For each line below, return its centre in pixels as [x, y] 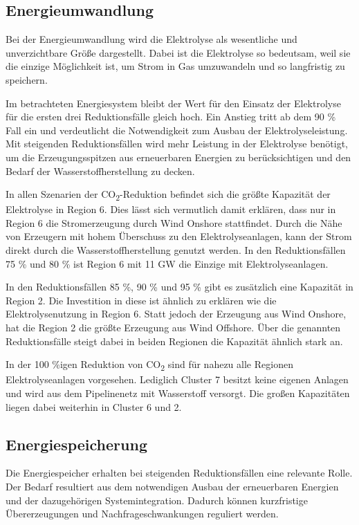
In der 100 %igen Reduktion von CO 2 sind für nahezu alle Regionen [149, 365]
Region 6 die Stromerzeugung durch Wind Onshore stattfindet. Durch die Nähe [174, 222]
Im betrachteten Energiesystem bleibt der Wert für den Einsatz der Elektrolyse [173, 103]
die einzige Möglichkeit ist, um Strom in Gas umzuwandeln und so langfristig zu [175, 66]
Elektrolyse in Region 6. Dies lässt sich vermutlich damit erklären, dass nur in [171, 209]
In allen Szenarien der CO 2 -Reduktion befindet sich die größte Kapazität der [168, 195]
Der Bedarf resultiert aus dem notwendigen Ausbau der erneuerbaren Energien [172, 486]
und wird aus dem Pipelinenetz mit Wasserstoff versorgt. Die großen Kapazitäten [178, 393]
